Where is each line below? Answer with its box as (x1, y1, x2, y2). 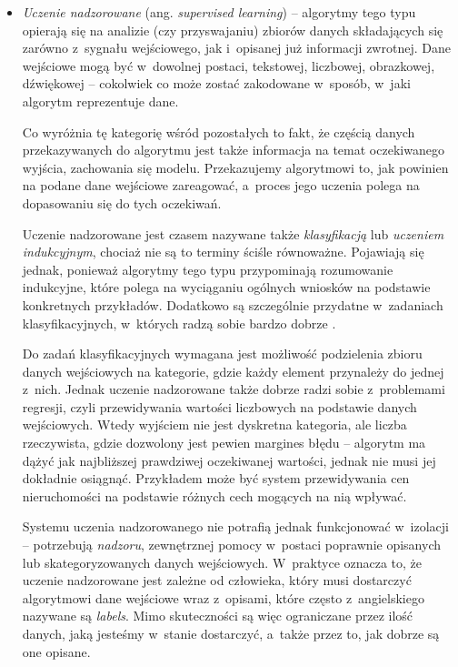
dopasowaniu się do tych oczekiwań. (22, 193, 222, 212)
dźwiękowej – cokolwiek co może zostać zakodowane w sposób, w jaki (22, 74, 411, 93)
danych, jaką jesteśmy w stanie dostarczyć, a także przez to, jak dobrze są (22, 624, 440, 642)
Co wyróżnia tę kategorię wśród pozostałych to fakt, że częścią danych (22, 122, 415, 141)
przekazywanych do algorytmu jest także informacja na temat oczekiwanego (22, 140, 444, 159)
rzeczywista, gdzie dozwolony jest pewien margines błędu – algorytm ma (22, 433, 426, 452)
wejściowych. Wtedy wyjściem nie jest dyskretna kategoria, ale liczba (22, 415, 407, 434)
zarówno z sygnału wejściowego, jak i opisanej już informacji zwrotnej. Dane (22, 38, 451, 57)
